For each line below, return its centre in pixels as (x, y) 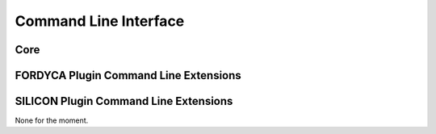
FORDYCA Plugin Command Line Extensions (128, 75)
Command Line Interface (100, 21)
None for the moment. (52, 120)
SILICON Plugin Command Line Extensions (124, 101)
